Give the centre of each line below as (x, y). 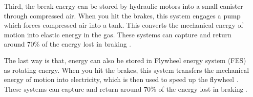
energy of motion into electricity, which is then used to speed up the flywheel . (121, 79)
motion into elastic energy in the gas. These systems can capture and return (118, 34)
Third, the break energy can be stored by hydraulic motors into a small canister (124, 6)
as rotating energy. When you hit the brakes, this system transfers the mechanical (126, 70)
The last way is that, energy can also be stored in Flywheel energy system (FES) (125, 60)
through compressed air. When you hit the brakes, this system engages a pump (122, 15)
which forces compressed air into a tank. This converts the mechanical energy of (124, 25)
